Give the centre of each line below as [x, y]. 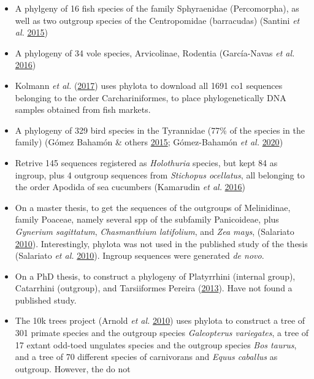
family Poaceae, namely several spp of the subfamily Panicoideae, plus [147, 219]
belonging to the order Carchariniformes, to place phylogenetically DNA [151, 97]
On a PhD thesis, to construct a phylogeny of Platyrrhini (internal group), [155, 276]
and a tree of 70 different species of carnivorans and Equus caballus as [146, 357]
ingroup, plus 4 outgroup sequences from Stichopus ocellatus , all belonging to [160, 174]
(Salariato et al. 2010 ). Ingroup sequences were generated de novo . [140, 255]
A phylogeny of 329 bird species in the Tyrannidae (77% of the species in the [160, 130]
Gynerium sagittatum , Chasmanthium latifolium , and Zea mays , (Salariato [155, 231]
